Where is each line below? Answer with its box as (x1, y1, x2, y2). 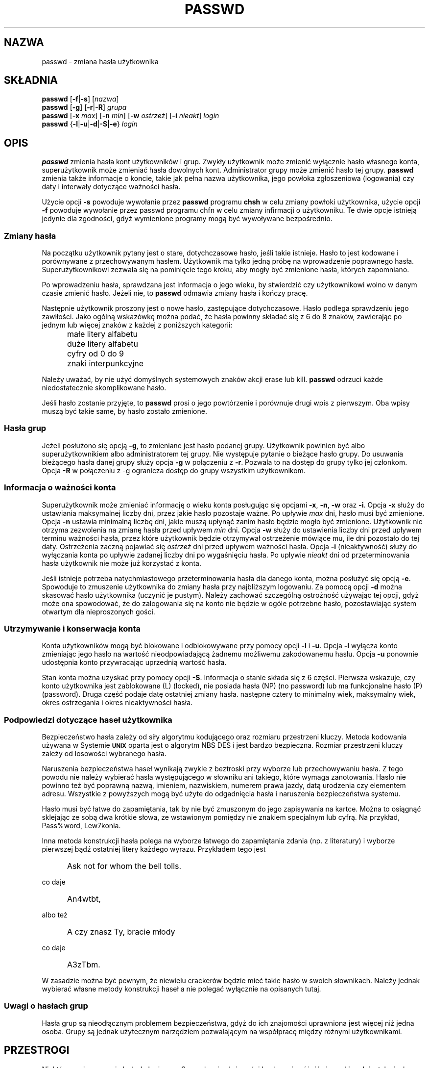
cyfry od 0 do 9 (67, 349, 124, 359)
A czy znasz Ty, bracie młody (67, 927, 175, 937)
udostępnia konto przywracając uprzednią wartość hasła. (42, 658, 227, 667)
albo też (42, 911, 68, 919)
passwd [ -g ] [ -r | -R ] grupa (42, 103, 127, 112)
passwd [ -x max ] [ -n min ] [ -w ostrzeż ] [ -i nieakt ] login (42, 111, 219, 120)
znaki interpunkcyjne (67, 358, 144, 369)
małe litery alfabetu (67, 329, 138, 339)
